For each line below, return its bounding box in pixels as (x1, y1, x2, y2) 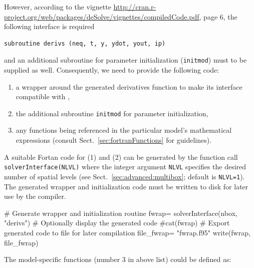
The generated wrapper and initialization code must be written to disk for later (4, 181, 248, 191)
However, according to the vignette (4, 2, 111, 12)
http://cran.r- (113, 2, 156, 12)
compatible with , (16, 91, 70, 102)
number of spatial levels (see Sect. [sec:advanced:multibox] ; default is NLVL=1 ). (4, 171, 245, 181)
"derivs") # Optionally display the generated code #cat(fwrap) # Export (4, 217, 230, 228)
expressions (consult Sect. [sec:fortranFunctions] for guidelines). (16, 135, 212, 145)
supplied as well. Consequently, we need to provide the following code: (4, 65, 219, 75)
